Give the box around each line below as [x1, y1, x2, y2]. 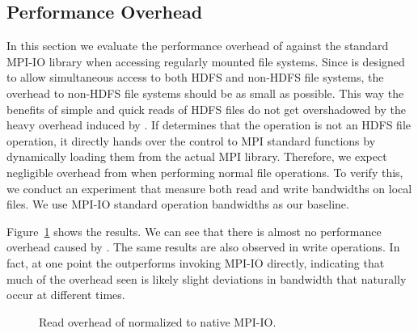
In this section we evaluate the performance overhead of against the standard [6, 37, 389, 54]
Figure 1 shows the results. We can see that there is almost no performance [6, 222, 382, 239]
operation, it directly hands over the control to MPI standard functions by [6, 132, 376, 149]
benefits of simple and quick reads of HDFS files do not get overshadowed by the [6, 100, 406, 117]
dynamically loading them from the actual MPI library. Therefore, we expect [6, 148, 387, 165]
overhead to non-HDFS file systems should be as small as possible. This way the [6, 84, 404, 101]
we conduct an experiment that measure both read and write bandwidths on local [6, 179, 412, 196]
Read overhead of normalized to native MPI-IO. [39, 313, 277, 330]
